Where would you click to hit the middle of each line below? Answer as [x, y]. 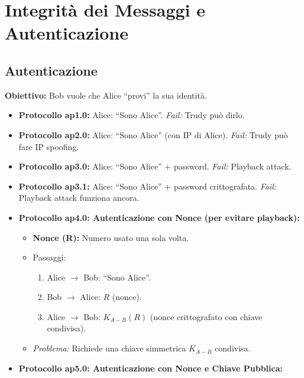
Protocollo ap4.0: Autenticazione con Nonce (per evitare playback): [159, 217]
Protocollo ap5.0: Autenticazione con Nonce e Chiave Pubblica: [151, 368]
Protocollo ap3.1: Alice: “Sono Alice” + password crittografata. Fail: [148, 186]
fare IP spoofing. [49, 146]
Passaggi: [49, 257]
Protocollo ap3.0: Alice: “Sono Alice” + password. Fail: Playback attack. [155, 166]
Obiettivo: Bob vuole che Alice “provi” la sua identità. [106, 95]
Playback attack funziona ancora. [79, 198]
